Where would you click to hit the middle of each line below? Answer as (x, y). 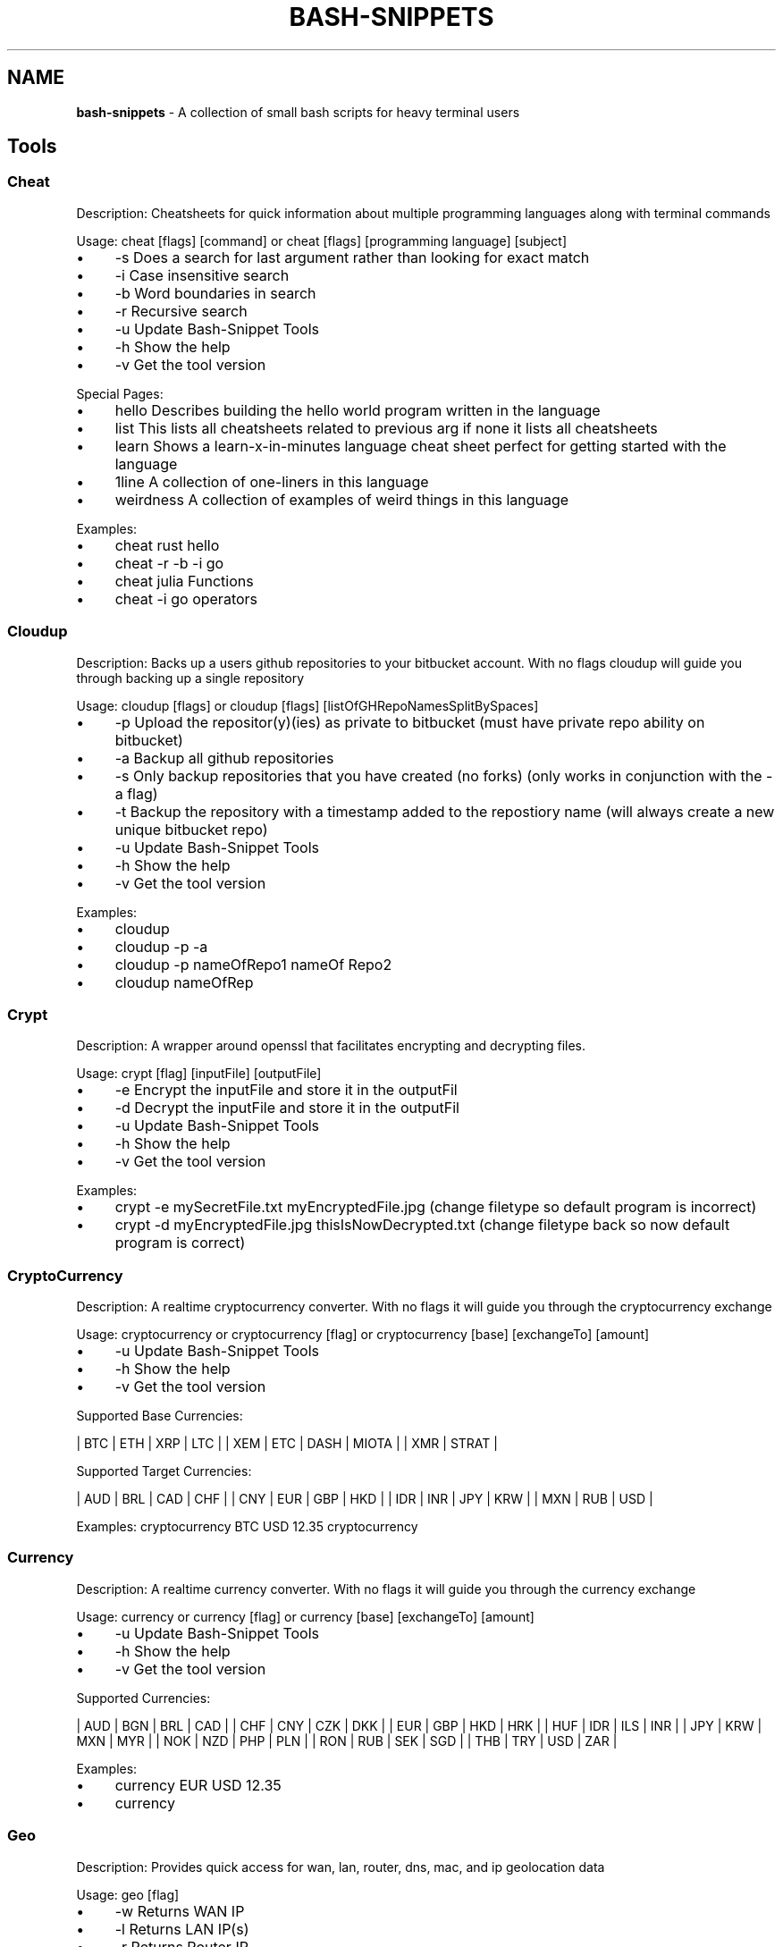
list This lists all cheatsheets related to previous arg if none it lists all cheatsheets (386, 428)
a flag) (136, 793)
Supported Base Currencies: (160, 1416)
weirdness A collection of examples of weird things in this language (342, 499)
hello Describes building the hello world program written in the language (358, 410)
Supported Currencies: (143, 1698)
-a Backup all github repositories (224, 758)
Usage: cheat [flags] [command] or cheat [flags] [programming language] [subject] (322, 240)
